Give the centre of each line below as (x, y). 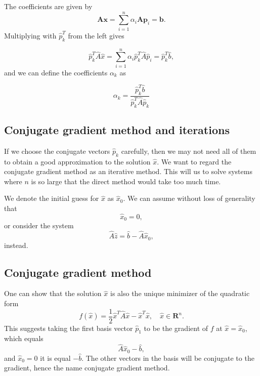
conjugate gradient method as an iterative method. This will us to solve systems (128, 171)
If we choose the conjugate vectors (57, 151)
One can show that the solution (53, 293)
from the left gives (96, 35)
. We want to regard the (194, 161)
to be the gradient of (176, 328)
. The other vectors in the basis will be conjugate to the (168, 358)
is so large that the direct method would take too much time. (126, 181)
